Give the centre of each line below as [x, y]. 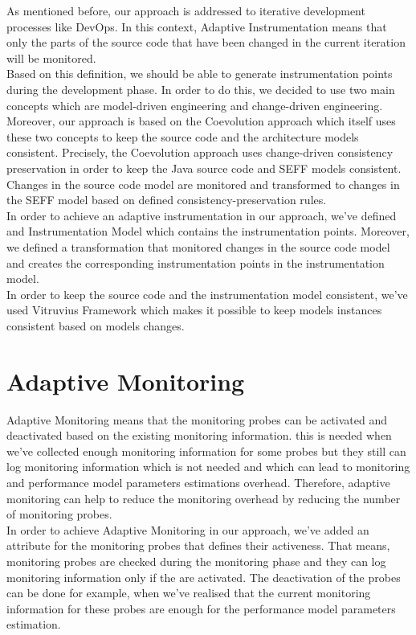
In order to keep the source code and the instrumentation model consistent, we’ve [207, 294]
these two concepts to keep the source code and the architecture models [183, 136]
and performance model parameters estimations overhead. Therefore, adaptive [198, 482]
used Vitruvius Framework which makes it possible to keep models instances [194, 310]
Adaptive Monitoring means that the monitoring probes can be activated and [197, 419]
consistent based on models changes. [96, 325]
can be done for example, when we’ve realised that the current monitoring [189, 593]
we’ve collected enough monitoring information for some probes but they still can [206, 451]
